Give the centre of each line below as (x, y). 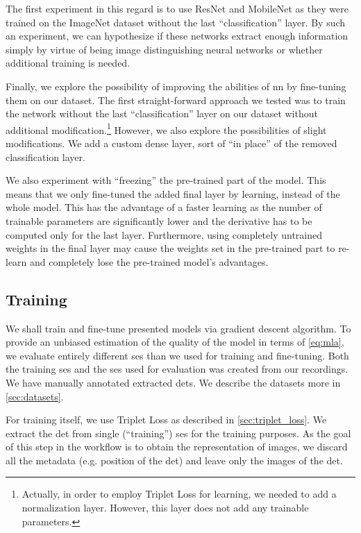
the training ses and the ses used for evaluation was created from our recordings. (177, 369)
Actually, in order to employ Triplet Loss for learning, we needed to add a (179, 494)
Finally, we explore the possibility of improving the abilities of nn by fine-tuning (176, 86)
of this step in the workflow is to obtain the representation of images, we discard (177, 447)
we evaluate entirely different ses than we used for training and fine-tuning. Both (177, 355)
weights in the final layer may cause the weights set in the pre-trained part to (170, 248)
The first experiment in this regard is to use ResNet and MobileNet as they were (177, 8)
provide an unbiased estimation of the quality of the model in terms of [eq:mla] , (175, 342)
